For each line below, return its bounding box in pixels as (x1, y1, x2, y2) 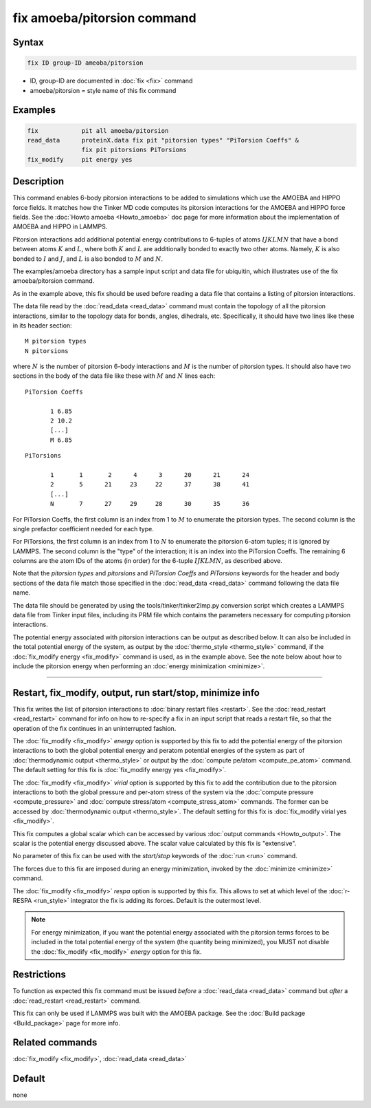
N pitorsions (25, 347, 69, 354)
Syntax (12, 36, 44, 48)
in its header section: (12, 321, 72, 330)
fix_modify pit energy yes (27, 156, 133, 163)
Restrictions (12, 969, 67, 981)
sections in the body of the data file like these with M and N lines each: (12, 372, 216, 380)
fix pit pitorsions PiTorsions (81, 146, 187, 154)
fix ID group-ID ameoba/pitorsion (27, 59, 144, 67)
